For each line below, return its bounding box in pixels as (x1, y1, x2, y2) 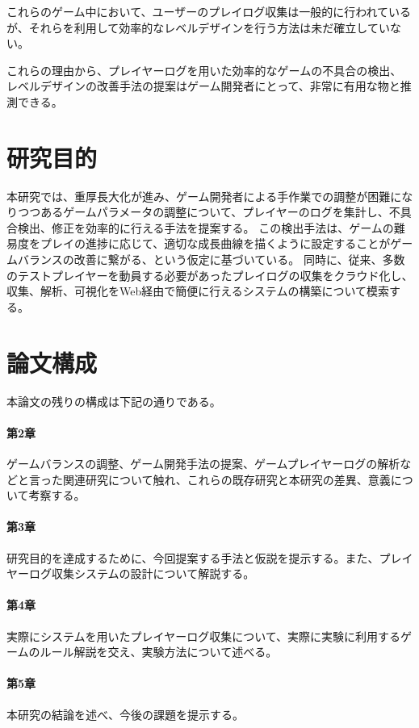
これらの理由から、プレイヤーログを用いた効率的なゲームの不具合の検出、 (6, 61, 402, 78)
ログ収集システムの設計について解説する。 (28, 565, 255, 582)
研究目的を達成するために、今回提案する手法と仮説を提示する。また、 (6, 549, 379, 566)
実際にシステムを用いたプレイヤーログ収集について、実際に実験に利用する (6, 627, 401, 644)
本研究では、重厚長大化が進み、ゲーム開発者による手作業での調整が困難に (6, 187, 402, 204)
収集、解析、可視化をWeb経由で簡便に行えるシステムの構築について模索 (6, 282, 389, 299)
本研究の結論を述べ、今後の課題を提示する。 (6, 705, 244, 722)
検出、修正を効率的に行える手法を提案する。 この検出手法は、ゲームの (17, 219, 394, 236)
